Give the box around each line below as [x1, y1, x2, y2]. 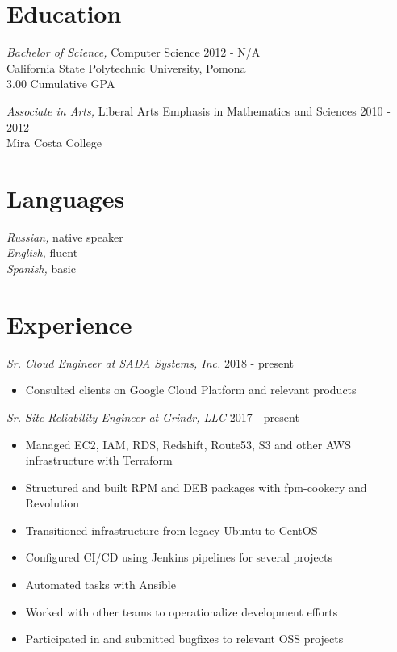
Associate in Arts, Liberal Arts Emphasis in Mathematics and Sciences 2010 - [6, 102, 391, 119]
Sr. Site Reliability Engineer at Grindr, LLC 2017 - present [6, 408, 299, 425]
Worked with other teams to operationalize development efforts [25, 603, 338, 620]
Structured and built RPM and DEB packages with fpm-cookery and [25, 478, 367, 495]
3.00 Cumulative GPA [6, 75, 115, 92]
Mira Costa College [6, 134, 102, 151]
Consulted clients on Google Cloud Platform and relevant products [25, 381, 357, 398]
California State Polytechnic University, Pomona [6, 59, 246, 76]
